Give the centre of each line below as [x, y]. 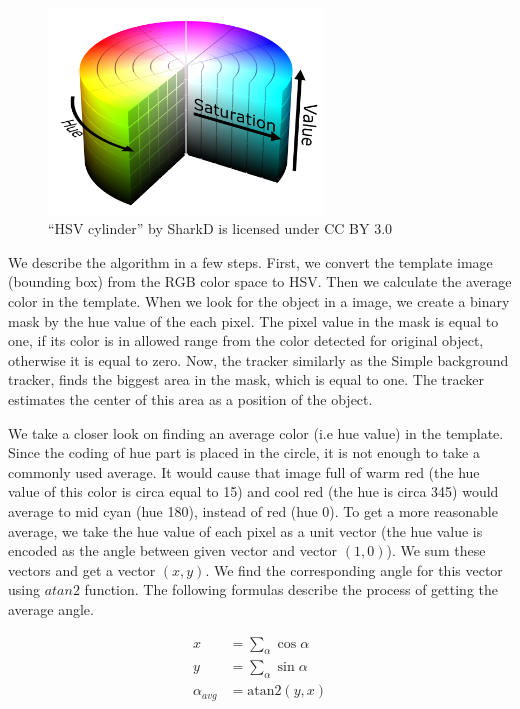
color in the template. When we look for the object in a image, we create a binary [259, 301]
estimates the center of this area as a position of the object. [190, 399]
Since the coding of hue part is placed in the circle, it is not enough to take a [244, 452]
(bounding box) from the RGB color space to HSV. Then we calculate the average [260, 281]
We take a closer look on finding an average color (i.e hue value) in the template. [256, 432]
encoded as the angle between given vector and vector [173, 550]
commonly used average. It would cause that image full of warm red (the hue [244, 471]
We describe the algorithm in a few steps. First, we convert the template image [250, 261]
